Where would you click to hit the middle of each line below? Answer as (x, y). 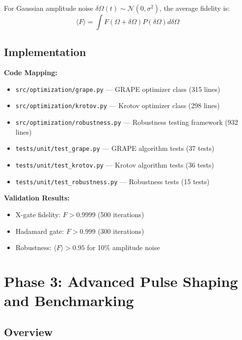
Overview (28, 331)
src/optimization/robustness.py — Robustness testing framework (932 (127, 122)
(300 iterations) (121, 231)
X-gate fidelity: (38, 214)
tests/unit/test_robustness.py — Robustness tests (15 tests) (112, 181)
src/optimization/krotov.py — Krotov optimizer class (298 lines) (118, 105)
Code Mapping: (31, 72)
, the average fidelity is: (195, 8)
